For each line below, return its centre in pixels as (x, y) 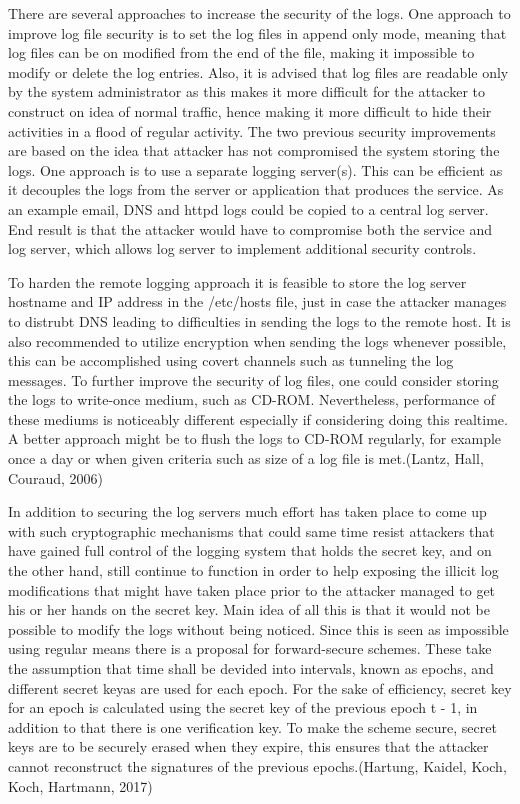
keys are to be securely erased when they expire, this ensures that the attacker (248, 746)
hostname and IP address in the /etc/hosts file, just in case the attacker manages (257, 301)
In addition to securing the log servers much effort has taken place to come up (247, 511)
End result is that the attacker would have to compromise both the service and (250, 228)
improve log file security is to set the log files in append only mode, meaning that (257, 32)
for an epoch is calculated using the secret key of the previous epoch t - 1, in (243, 707)
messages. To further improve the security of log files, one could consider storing (253, 379)
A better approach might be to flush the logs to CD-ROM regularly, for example (255, 438)
